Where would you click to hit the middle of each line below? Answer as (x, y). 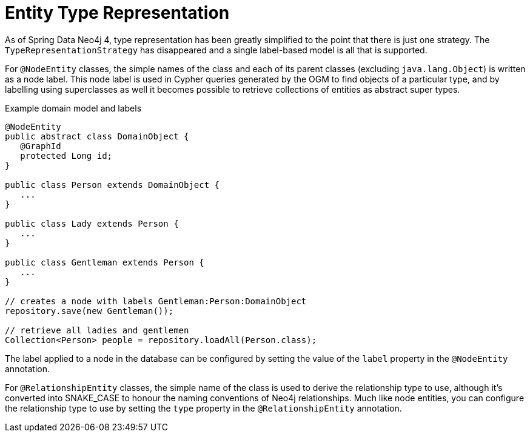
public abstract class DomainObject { (97, 136)
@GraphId (41, 146)
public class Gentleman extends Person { (105, 262)
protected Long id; (66, 155)
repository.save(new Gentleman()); (89, 311)
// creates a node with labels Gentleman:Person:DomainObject (156, 301)
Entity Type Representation (117, 13)
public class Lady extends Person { (92, 223)
